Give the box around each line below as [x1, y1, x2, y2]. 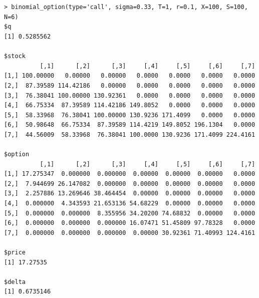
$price [4, 249, 26, 256]
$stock [4, 53, 26, 60]
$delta [4, 278, 26, 285]
